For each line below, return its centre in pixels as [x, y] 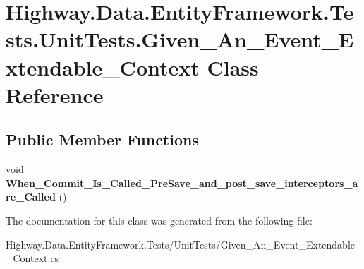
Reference [55, 94]
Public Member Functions [102, 139]
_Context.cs [32, 258]
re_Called [31, 197]
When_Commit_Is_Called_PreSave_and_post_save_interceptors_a [182, 183]
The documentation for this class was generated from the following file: [159, 220]
